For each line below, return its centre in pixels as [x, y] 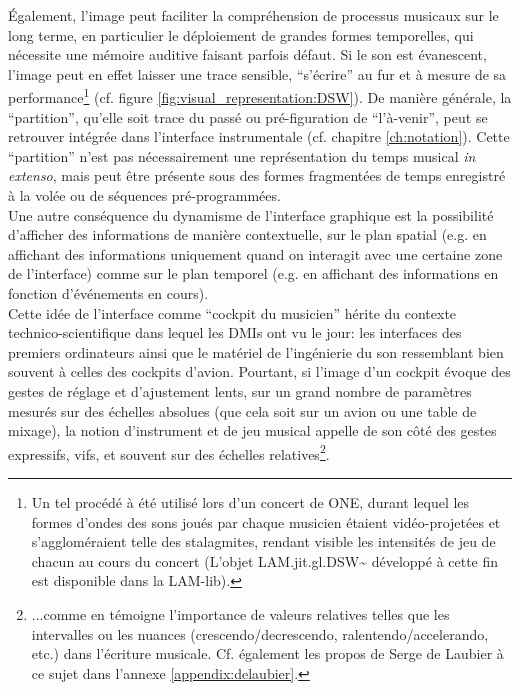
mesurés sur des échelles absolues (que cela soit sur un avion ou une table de [242, 410]
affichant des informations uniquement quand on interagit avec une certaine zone [255, 253]
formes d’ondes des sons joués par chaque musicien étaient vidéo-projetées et [266, 521]
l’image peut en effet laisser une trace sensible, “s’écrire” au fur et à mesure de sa [257, 73]
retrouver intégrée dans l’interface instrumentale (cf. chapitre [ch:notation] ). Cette [259, 136]
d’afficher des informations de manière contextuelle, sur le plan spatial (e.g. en [247, 234]
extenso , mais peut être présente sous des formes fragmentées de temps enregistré [257, 175]
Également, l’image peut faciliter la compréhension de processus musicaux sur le [253, 15]
